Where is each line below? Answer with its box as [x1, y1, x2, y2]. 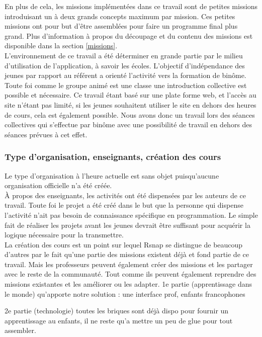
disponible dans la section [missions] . [5, 40, 118, 51]
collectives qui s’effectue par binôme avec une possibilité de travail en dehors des [5, 119, 252, 130]
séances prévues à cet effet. [5, 129, 88, 139]
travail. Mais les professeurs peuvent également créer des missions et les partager [5, 259, 253, 269]
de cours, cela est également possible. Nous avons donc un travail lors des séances [5, 109, 255, 120]
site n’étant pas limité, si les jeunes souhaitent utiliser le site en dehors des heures [5, 99, 256, 110]
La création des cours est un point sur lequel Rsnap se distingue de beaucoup [5, 239, 243, 249]
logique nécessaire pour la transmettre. [5, 229, 124, 240]
